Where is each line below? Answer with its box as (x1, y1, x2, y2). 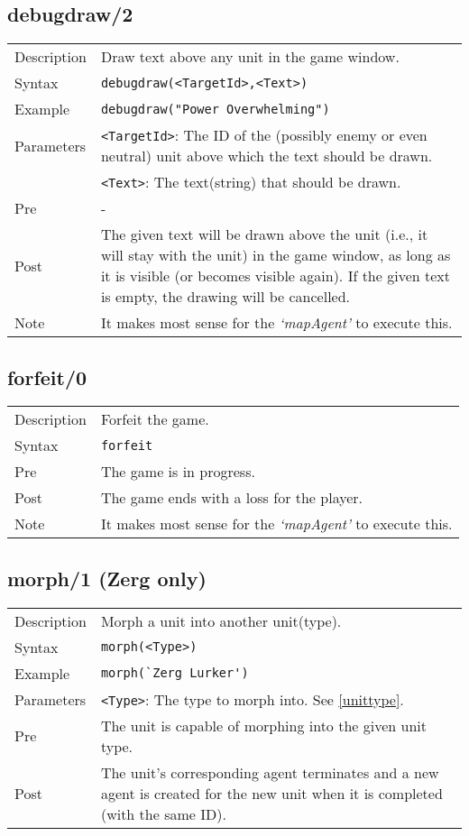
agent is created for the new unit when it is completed (100, 782, 443, 804)
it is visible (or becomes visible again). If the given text (100, 265, 450, 287)
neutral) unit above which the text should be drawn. (100, 145, 433, 167)
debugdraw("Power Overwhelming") (100, 101, 330, 116)
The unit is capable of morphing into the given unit (100, 714, 427, 736)
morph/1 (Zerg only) (7, 564, 207, 592)
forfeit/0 (7, 363, 87, 390)
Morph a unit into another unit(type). (100, 610, 342, 631)
